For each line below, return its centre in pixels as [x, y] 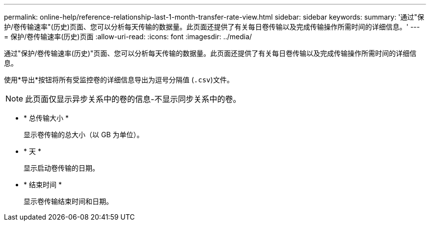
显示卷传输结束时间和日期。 [68, 201]
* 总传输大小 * [46, 118]
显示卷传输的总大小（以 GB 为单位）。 [84, 135]
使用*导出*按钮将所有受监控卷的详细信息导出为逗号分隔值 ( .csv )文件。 [119, 80]
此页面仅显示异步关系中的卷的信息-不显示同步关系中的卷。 [133, 99]
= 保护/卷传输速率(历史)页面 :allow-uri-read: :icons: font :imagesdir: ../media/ [128, 37]
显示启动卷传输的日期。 [61, 168]
